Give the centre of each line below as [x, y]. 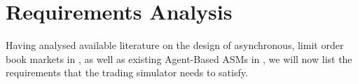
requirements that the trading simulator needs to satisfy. [127, 72]
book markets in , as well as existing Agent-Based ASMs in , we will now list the [179, 58]
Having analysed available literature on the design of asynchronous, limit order [175, 45]
